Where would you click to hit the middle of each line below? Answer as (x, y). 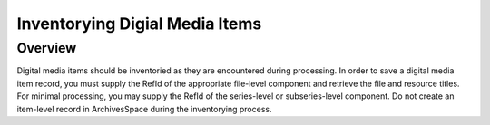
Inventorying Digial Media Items (139, 24)
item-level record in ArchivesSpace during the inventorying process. (144, 109)
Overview (47, 48)
